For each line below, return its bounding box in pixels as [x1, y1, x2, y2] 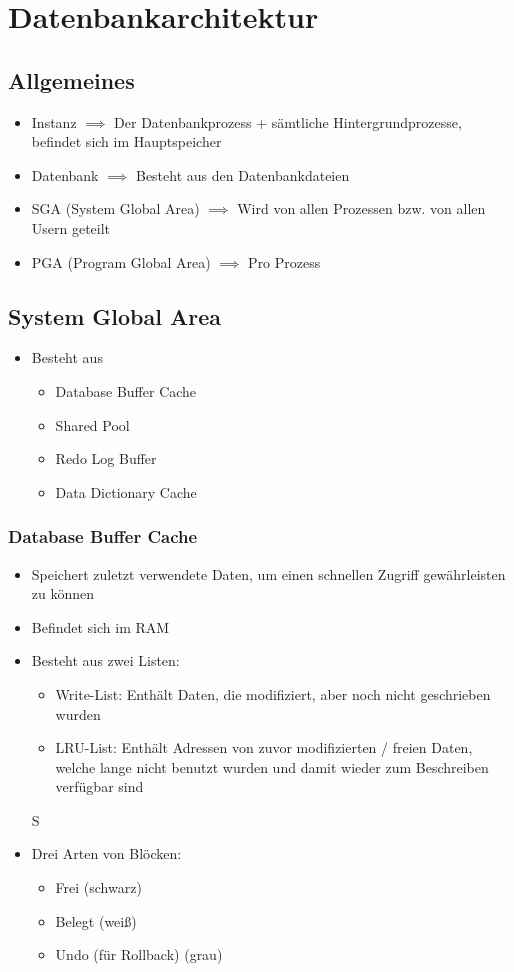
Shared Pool [55, 414, 130, 435]
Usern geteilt [31, 217, 111, 238]
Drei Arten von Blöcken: [31, 843, 182, 864]
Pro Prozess [248, 251, 321, 272]
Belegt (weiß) [55, 910, 137, 931]
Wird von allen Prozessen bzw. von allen [237, 198, 486, 219]
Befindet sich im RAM [31, 616, 170, 637]
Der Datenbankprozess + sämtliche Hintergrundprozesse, [114, 111, 462, 132]
